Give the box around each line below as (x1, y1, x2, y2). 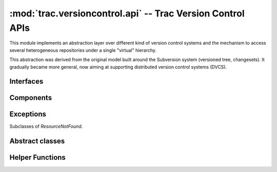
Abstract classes (9, 137, 65, 146)
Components (9, 93, 52, 102)
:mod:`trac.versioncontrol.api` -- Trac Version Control (9, 8, 245, 19)
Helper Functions (9, 153, 66, 162)
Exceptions (9, 110, 46, 119)
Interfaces (9, 77, 44, 86)
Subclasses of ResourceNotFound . (9, 123, 83, 129)
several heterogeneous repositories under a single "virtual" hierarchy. (9, 47, 156, 53)
